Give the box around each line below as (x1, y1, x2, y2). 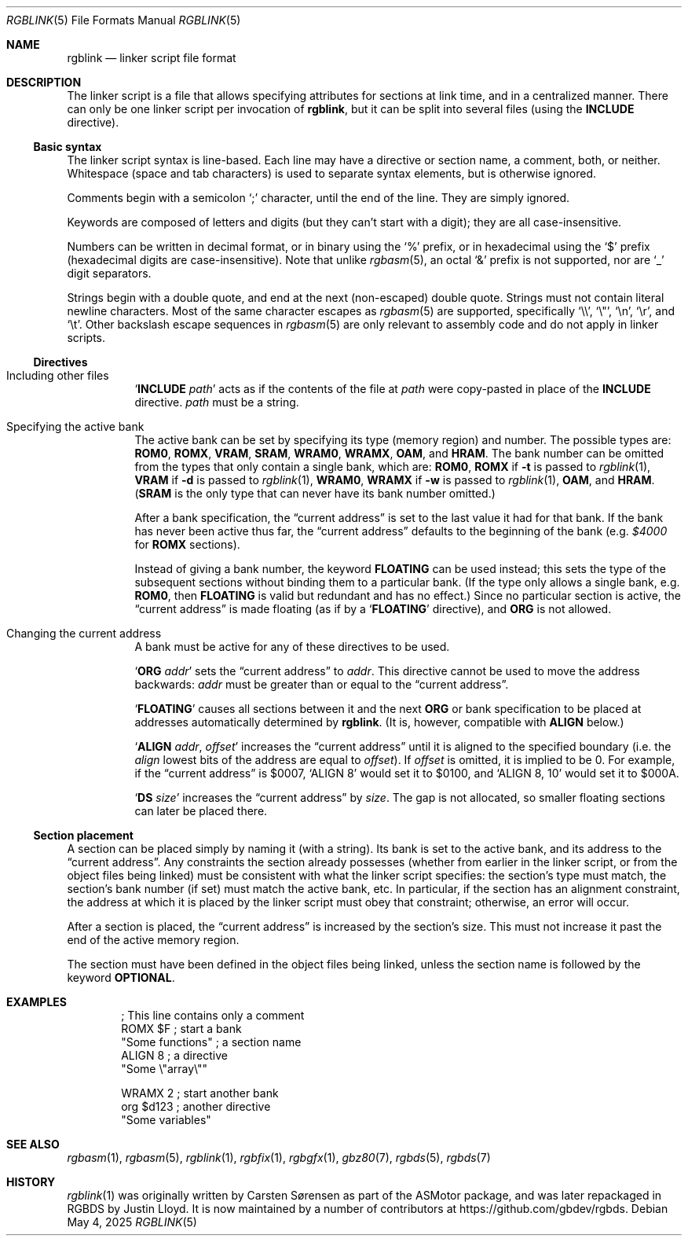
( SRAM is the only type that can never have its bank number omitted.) (134, 487, 496, 500)
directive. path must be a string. (134, 395, 299, 409)
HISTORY (6, 1175, 56, 1189)
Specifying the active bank (6, 420, 145, 433)
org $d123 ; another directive (121, 1100, 271, 1113)
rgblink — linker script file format (67, 51, 236, 64)
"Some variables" (121, 1113, 211, 1126)
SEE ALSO (6, 1137, 60, 1151)
